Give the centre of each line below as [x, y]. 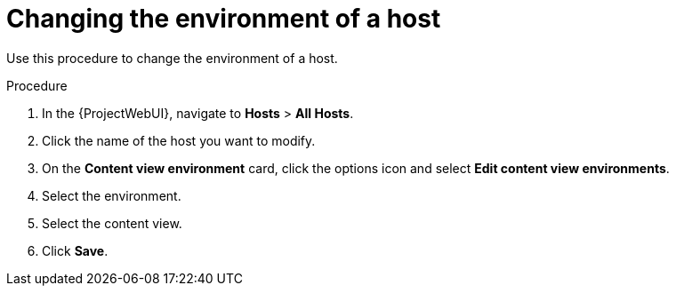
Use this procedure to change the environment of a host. [172, 58]
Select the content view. [112, 223]
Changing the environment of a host [224, 19]
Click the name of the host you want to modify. [179, 140]
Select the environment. [112, 195]
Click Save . [75, 250]
